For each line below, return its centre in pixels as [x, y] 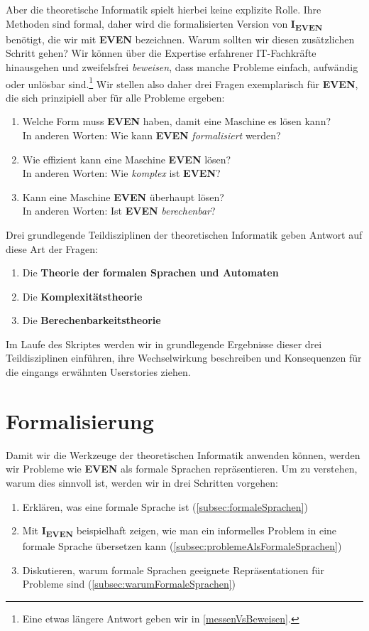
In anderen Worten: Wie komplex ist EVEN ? [121, 173]
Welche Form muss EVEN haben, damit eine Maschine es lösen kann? [177, 121]
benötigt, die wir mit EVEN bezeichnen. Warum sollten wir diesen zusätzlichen [180, 39]
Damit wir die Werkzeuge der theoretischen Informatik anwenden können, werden [183, 454]
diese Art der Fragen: [52, 248]
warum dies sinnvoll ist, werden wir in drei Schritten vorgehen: [142, 482]
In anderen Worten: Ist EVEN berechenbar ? [119, 211]
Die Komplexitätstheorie [82, 296]
